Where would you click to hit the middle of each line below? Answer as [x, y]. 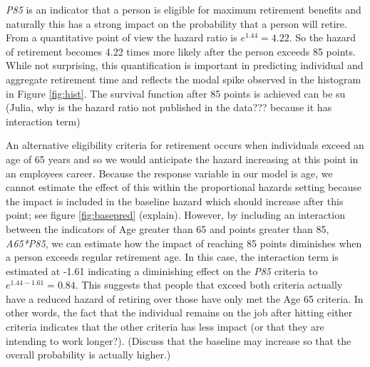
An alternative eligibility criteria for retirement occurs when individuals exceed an [185, 145]
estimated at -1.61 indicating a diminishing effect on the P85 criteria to [162, 270]
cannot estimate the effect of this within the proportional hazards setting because [184, 187]
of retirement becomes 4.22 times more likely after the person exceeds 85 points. [181, 51]
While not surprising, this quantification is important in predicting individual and [185, 65]
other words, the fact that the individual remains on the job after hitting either [179, 312]
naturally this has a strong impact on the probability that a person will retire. [176, 23]
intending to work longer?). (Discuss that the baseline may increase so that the [179, 340]
